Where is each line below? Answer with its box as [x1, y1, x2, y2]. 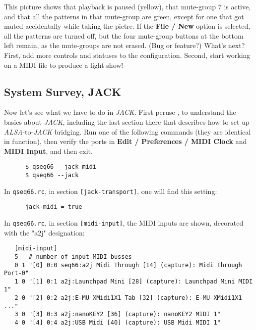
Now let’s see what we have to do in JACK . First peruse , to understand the [4, 107, 236, 117]
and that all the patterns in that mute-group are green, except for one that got [4, 11, 244, 21]
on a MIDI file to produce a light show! [4, 59, 124, 70]
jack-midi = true [25, 203, 82, 211]
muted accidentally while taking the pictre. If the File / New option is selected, [4, 21, 251, 31]
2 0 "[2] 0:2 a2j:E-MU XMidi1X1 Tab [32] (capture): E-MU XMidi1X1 [14, 294, 242, 302]
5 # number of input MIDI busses [14, 253, 132, 260]
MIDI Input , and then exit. [4, 145, 93, 156]
